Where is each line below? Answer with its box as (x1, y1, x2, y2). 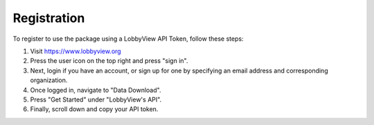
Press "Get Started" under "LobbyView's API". (30, 95, 162, 104)
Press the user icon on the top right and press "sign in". (30, 57, 188, 65)
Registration (12, 10, 85, 26)
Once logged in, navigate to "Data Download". (30, 86, 161, 94)
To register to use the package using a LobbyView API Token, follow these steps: (12, 35, 244, 43)
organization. (30, 76, 68, 84)
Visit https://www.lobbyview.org (30, 47, 121, 55)
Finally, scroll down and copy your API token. (30, 105, 159, 113)
